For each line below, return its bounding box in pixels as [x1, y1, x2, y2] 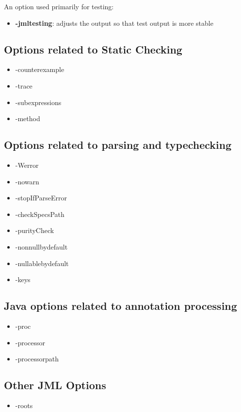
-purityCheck [15, 225, 54, 235]
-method [15, 113, 40, 124]
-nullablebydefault [15, 258, 69, 268]
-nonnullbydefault [15, 241, 68, 251]
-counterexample [15, 64, 64, 74]
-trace [15, 80, 32, 90]
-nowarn [15, 176, 39, 186]
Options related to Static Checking [4, 41, 182, 56]
